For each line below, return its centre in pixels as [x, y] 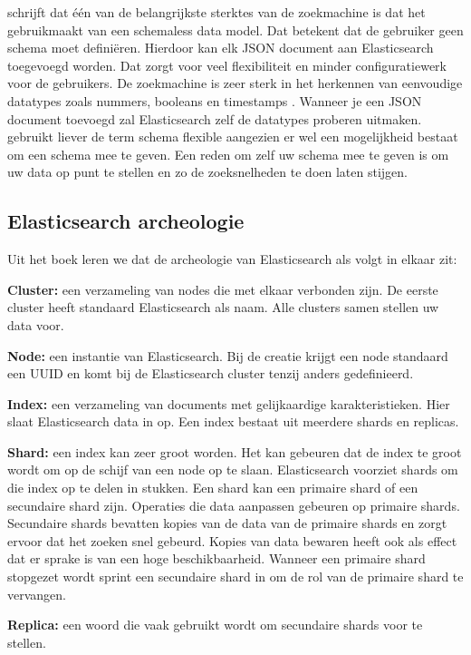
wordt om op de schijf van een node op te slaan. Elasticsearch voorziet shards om [233, 469]
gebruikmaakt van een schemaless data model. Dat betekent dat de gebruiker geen [235, 29]
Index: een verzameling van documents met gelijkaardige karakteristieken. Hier [229, 403]
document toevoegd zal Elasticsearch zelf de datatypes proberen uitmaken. [215, 118]
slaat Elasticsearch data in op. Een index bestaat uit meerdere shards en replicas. [233, 421]
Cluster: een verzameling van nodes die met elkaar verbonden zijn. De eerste [223, 289]
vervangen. [37, 594]
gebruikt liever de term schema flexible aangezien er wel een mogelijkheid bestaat [233, 137]
